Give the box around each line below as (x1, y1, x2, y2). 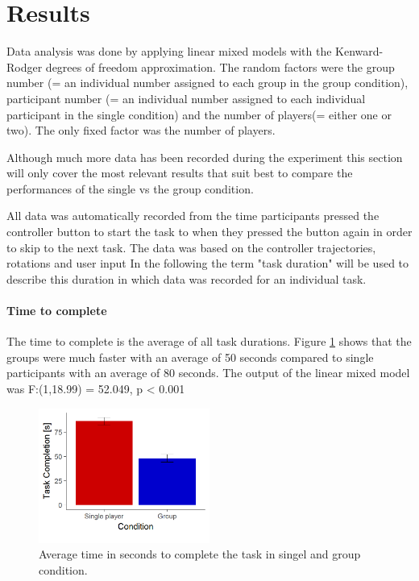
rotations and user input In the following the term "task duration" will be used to (6, 255, 409, 272)
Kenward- (335, 43, 384, 60)
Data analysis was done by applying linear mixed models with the (6, 43, 332, 60)
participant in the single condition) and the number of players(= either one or (6, 106, 392, 122)
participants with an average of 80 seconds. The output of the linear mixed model (6, 364, 410, 381)
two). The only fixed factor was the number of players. (6, 122, 276, 139)
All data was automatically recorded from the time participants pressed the (6, 207, 380, 224)
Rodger (6, 58, 43, 75)
